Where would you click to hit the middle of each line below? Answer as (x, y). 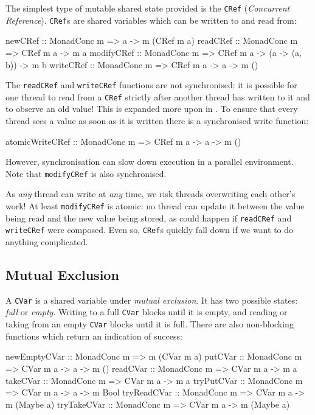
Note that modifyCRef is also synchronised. (86, 173)
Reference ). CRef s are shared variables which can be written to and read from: (151, 20)
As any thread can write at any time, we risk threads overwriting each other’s (151, 194)
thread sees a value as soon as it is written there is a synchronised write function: (157, 120)
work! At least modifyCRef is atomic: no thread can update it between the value (155, 206)
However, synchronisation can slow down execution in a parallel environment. (150, 162)
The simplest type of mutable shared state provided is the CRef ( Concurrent (148, 8)
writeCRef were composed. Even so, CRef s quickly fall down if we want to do (150, 230)
